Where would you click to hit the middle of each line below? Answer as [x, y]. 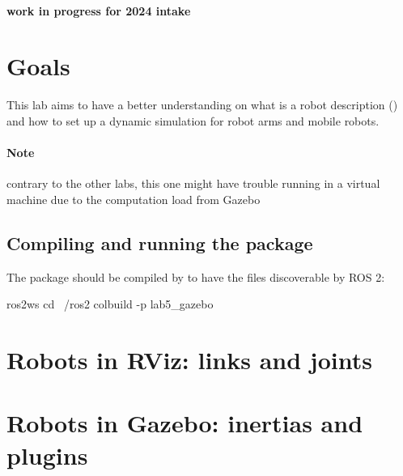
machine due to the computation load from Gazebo [134, 199]
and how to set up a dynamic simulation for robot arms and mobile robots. [193, 120]
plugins [47, 455]
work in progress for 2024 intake [99, 10]
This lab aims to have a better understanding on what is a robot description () [202, 105]
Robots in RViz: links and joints [189, 360]
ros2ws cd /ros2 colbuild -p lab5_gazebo [110, 304]
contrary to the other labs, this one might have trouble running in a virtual [193, 183]
